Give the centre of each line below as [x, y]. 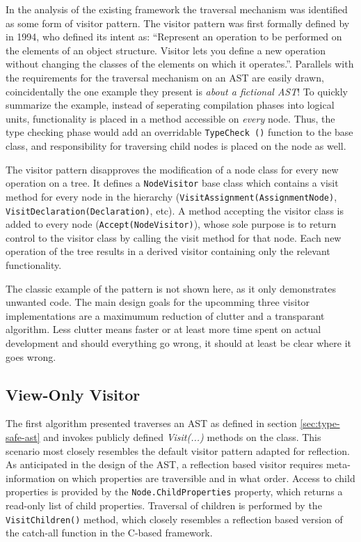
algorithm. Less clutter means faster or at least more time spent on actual [163, 329]
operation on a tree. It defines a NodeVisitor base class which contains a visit [172, 183]
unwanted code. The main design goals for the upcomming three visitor [158, 302]
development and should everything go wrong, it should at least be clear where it [178, 342]
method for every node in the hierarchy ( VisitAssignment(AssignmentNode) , [171, 196]
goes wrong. [31, 356]
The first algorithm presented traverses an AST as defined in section [151, 423]
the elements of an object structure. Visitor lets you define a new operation [166, 50]
